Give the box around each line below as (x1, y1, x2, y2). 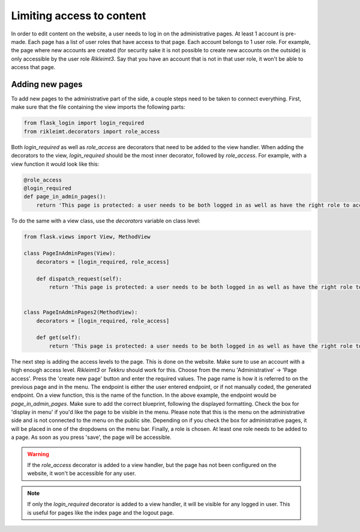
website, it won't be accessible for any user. (27, 469, 136, 477)
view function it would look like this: (11, 160, 100, 168)
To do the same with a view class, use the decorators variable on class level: (11, 217, 201, 224)
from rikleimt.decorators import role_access (23, 128, 160, 135)
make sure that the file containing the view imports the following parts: (11, 103, 185, 111)
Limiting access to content (11, 9, 146, 22)
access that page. (11, 64, 56, 71)
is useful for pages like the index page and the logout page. (27, 509, 174, 516)
